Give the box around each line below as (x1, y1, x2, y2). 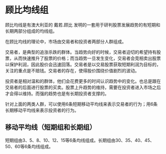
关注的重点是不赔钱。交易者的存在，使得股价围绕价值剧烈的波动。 (5, 67, 139, 73)
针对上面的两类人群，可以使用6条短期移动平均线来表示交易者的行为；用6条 (5, 101, 158, 107)
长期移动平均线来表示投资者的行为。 (5, 107, 79, 113)
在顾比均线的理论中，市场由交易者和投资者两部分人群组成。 (5, 38, 126, 45)
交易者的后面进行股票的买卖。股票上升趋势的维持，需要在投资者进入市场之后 (5, 84, 161, 90)
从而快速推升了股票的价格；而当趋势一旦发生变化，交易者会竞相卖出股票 (13, 55, 161, 61)
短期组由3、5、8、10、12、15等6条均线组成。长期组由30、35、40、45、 (5, 137, 155, 143)
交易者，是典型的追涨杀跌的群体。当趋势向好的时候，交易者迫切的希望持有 (5, 49, 157, 55)
